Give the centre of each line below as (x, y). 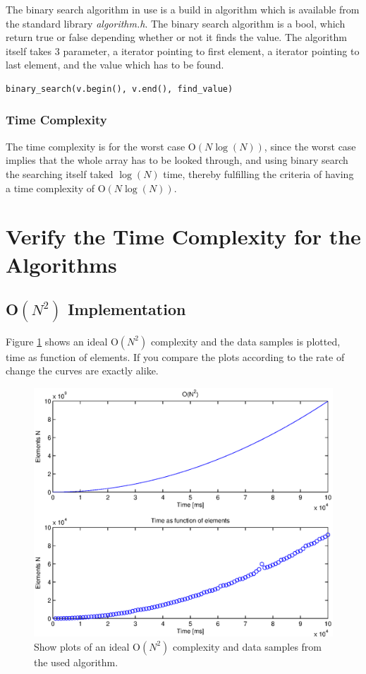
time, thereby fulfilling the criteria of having (258, 173)
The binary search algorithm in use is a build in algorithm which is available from (183, 9)
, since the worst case (310, 146)
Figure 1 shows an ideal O (62, 341)
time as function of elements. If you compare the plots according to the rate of (175, 356)
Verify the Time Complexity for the (183, 236)
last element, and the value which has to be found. (115, 65)
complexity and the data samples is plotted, (245, 341)
